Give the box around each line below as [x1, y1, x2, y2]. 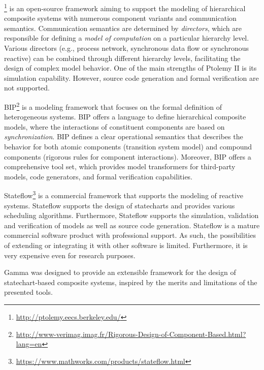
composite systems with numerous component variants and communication [4, 13, 237, 23]
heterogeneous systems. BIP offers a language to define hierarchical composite [4, 111, 246, 122]
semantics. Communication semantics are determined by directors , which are [4, 22, 242, 33]
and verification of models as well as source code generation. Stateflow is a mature [4, 220, 260, 230]
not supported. [4, 82, 50, 93]
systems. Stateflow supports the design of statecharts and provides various [4, 200, 235, 210]
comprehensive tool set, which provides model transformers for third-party [4, 161, 236, 172]
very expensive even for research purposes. [4, 250, 136, 260]
